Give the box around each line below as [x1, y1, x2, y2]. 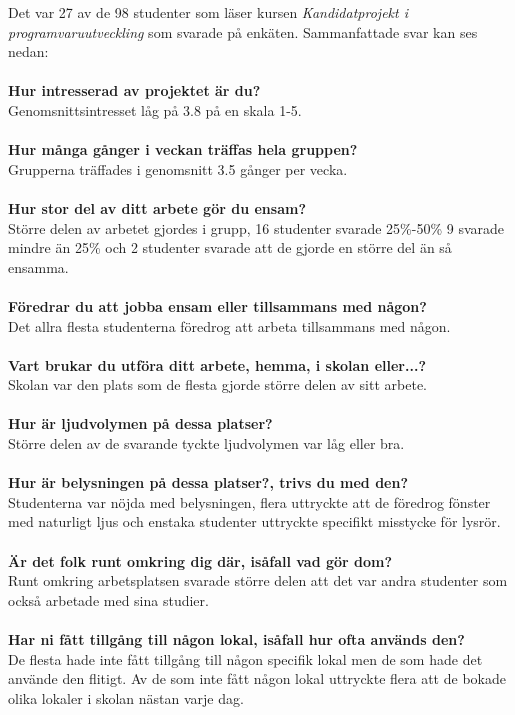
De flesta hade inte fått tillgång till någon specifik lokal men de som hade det [8, 648, 483, 669]
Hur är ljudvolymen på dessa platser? [8, 413, 273, 434]
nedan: [8, 41, 49, 62]
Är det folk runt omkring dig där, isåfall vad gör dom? [8, 550, 393, 571]
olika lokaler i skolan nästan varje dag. [8, 687, 244, 708]
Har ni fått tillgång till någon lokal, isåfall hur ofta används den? [8, 629, 465, 649]
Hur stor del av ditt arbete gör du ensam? [8, 197, 306, 218]
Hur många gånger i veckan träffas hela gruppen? [8, 139, 358, 160]
